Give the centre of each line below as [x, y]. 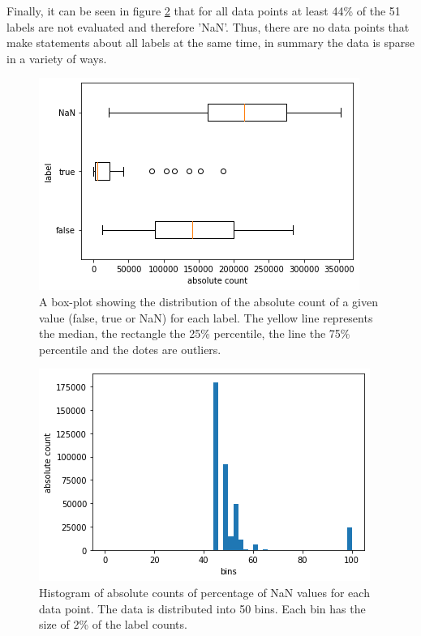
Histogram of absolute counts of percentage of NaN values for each [204, 592]
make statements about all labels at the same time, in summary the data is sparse [211, 43]
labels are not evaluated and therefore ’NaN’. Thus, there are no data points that [208, 26]
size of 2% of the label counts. [113, 624]
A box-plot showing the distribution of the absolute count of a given [208, 301]
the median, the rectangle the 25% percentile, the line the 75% [195, 333]
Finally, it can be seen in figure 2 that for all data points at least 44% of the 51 [204, 11]
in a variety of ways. [57, 58]
